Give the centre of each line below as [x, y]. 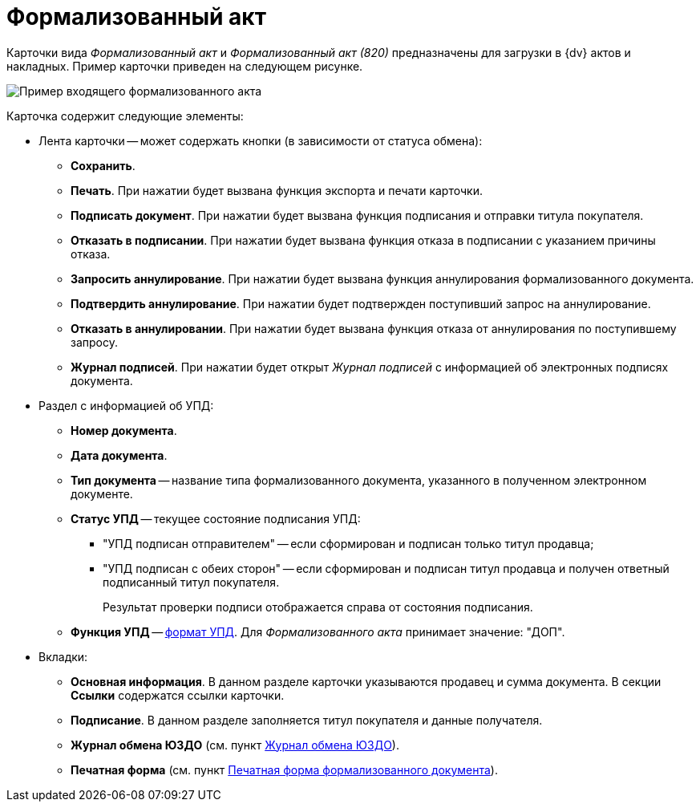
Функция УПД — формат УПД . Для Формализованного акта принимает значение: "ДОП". [318, 631]
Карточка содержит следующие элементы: [125, 116]
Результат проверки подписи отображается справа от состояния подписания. [318, 607]
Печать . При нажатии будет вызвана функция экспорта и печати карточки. [277, 190]
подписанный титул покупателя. [191, 582]
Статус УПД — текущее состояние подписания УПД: [216, 518]
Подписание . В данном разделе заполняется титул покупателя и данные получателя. [307, 720]
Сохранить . [103, 165]
